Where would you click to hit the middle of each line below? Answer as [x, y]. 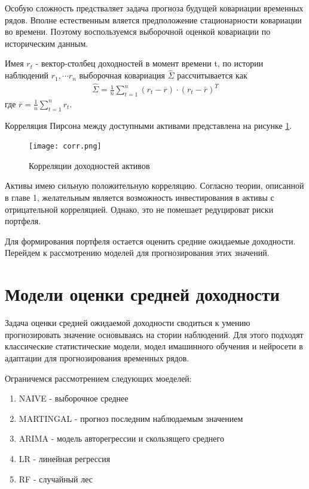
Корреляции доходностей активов [89, 165]
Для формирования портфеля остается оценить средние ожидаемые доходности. [150, 241]
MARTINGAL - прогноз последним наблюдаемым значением [131, 418]
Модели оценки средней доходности [142, 294]
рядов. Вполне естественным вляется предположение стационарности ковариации [153, 19]
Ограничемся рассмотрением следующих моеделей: [98, 378]
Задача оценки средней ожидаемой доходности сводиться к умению [128, 323]
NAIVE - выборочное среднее [74, 398]
